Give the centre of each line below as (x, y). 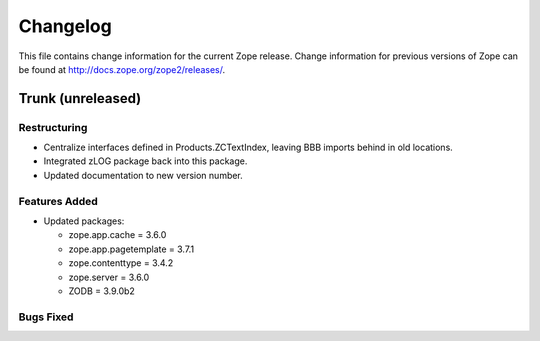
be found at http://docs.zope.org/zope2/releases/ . (122, 69)
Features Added (58, 201)
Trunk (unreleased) (80, 98)
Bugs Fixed (46, 317)
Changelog (65, 26)
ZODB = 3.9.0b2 (101, 291)
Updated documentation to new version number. (143, 175)
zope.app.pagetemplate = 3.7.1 (131, 249)
